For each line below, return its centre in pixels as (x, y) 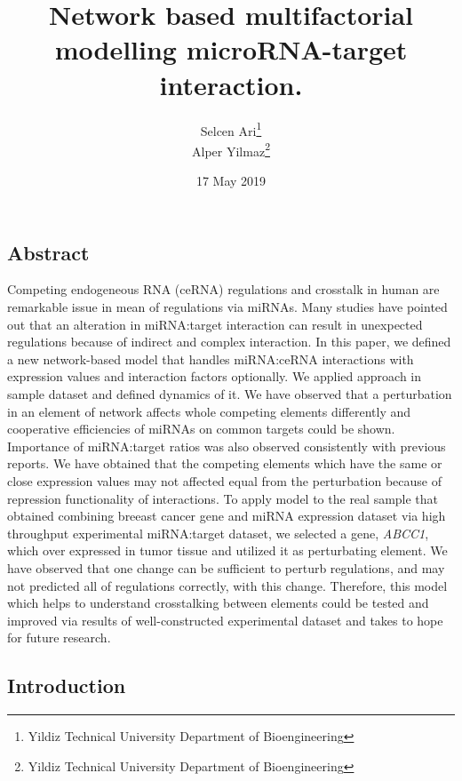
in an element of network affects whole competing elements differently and (209, 411)
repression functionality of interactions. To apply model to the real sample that (223, 498)
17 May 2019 (231, 180)
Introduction (67, 685)
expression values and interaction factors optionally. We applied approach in (215, 376)
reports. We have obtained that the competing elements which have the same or (225, 463)
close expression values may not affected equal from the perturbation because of (224, 480)
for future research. (59, 638)
